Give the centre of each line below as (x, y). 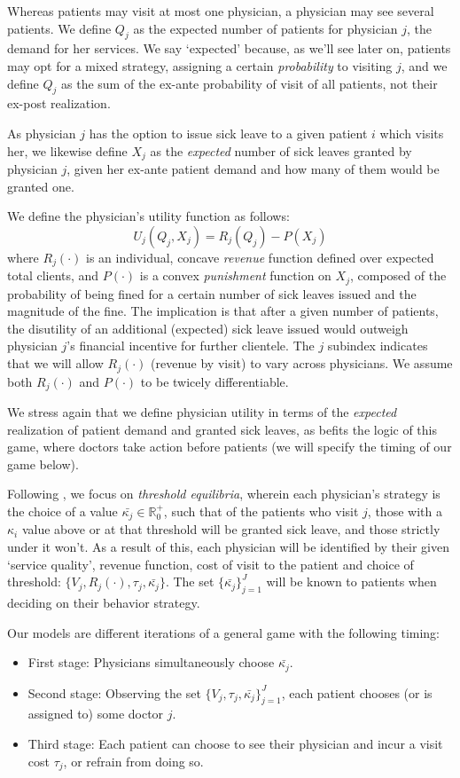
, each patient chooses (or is (357, 692)
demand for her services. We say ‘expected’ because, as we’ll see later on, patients (229, 48)
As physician (42, 133)
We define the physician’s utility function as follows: (148, 216)
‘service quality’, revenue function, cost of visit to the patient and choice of (211, 564)
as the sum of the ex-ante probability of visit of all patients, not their (249, 83)
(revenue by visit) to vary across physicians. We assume (302, 363)
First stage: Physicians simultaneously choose (151, 662)
